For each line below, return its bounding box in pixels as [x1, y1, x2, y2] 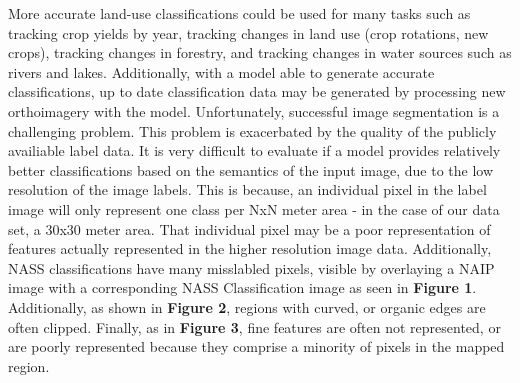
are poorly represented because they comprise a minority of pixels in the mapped [8, 336, 505, 357]
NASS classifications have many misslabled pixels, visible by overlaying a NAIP [8, 257, 495, 278]
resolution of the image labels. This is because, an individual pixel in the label [8, 179, 487, 200]
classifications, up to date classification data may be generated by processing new [8, 81, 506, 102]
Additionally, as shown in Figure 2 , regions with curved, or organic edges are [8, 296, 486, 317]
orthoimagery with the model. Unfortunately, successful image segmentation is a [8, 100, 500, 121]
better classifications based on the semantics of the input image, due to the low [8, 159, 494, 180]
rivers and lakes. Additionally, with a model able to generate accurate [8, 61, 435, 82]
